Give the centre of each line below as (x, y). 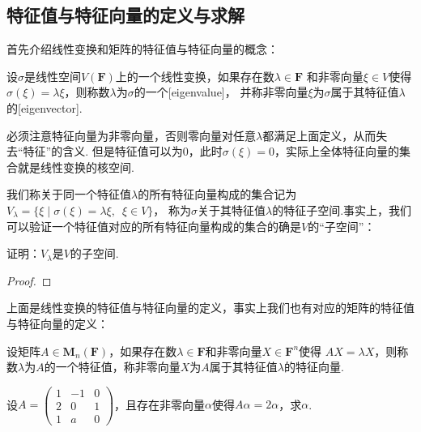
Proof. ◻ (29, 280)
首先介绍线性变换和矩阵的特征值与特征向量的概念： (142, 49)
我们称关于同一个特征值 (69, 194)
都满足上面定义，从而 (319, 135)
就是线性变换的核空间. (76, 167)
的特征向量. (314, 367)
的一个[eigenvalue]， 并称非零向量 (221, 92)
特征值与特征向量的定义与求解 (125, 15)
